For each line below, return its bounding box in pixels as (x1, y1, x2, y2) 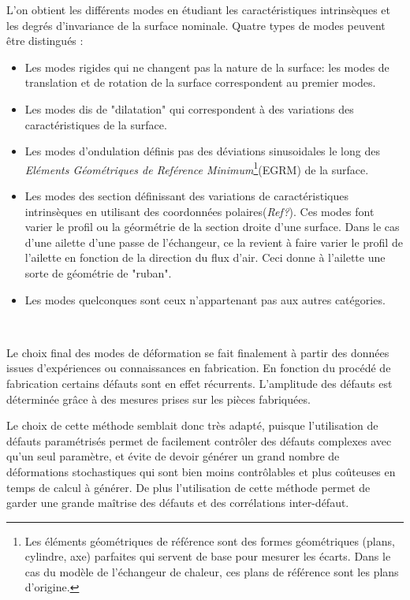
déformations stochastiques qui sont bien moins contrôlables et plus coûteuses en (6, 463, 396, 479)
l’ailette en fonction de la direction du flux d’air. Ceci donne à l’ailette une (24, 249, 386, 266)
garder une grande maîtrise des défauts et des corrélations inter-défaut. (6, 494, 349, 511)
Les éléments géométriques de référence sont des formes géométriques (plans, (24, 532, 395, 549)
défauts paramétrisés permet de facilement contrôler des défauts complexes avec (6, 432, 392, 449)
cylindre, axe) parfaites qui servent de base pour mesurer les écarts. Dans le (24, 548, 391, 565)
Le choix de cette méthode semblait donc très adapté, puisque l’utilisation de (6, 417, 378, 434)
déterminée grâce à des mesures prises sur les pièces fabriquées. (6, 390, 311, 407)
